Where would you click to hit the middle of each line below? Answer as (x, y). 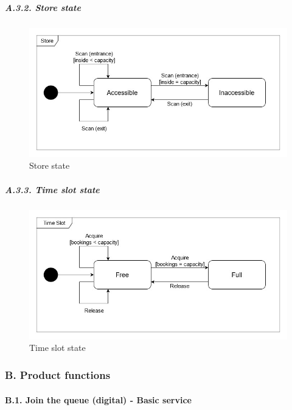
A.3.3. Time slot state (52, 189)
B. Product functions (58, 374)
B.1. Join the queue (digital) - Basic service (98, 399)
